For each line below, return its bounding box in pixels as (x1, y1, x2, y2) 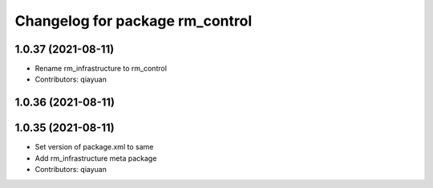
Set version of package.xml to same (34, 142, 154, 152)
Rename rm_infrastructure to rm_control (34, 64, 168, 74)
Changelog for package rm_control (14, 12, 253, 30)
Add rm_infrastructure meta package (34, 153, 157, 163)
